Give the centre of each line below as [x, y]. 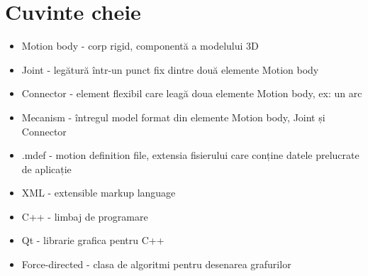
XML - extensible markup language [99, 193]
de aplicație [46, 169]
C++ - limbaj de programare [85, 216]
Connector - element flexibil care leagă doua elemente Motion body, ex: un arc [192, 93]
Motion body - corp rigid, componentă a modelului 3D [140, 46]
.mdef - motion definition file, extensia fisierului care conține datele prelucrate [190, 155]
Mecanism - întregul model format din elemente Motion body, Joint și [173, 117]
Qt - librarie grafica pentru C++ [93, 240]
